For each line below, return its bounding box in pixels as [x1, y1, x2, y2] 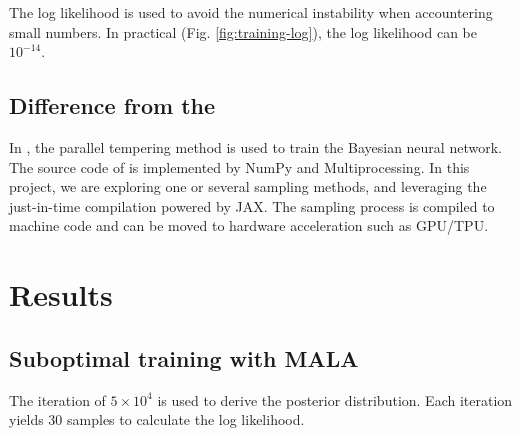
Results [9, 274, 113, 315]
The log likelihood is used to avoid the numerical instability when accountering [9, 2, 493, 22]
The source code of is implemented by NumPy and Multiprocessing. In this [9, 156, 470, 177]
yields [9, 409, 44, 430]
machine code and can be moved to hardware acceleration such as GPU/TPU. [9, 215, 489, 236]
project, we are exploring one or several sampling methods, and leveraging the [9, 176, 487, 197]
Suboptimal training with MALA [9, 342, 359, 373]
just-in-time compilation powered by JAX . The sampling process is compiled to [9, 195, 495, 216]
